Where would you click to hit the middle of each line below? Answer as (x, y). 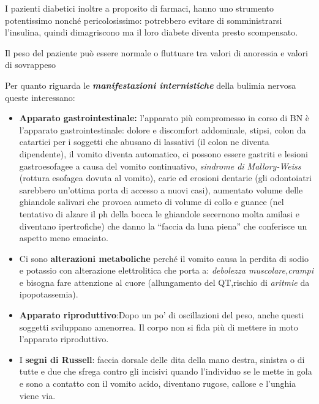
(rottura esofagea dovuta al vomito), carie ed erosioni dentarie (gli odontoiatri (165, 178)
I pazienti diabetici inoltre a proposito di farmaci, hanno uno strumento (140, 8)
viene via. (37, 395)
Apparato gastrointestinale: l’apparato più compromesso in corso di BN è (164, 118)
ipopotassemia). (49, 294)
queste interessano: (40, 97)
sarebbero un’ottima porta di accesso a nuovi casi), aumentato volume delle (161, 189)
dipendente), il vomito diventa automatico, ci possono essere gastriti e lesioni (163, 153)
